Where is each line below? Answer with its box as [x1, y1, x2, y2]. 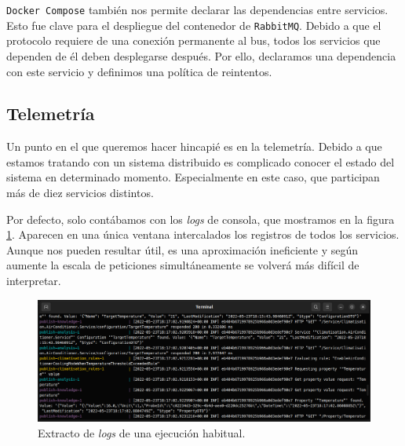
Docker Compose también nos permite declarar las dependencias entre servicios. [6, 2, 389, 17]
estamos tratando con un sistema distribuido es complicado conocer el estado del [6, 153, 395, 170]
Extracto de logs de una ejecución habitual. [38, 424, 246, 441]
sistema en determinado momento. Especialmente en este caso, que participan [6, 169, 380, 185]
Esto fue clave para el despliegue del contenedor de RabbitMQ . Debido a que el [6, 16, 381, 33]
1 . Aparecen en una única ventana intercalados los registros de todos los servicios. [6, 226, 400, 243]
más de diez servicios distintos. [6, 185, 154, 201]
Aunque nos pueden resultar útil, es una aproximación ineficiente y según [6, 241, 359, 258]
